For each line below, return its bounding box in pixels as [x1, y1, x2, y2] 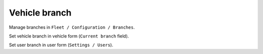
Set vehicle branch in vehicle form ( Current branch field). [9, 33, 129, 39]
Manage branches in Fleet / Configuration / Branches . [9, 24, 135, 30]
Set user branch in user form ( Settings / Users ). [9, 42, 113, 48]
